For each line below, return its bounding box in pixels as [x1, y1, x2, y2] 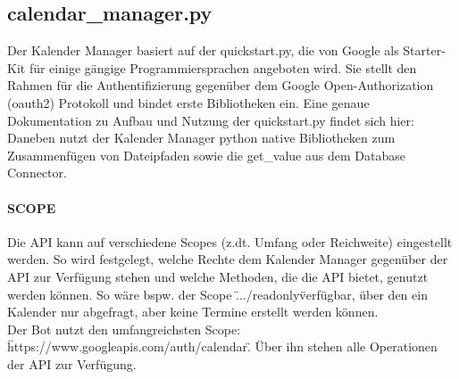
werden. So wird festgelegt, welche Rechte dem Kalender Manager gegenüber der [7, 250, 448, 268]
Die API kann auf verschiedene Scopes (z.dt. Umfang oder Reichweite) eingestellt [7, 232, 453, 251]
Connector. [7, 163, 67, 182]
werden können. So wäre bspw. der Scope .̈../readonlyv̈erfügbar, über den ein [7, 284, 428, 303]
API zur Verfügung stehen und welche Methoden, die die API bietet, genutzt [7, 267, 429, 285]
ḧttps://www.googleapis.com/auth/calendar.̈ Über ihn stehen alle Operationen [7, 337, 438, 356]
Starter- [403, 41, 446, 60]
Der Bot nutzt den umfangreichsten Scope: [7, 319, 241, 338]
